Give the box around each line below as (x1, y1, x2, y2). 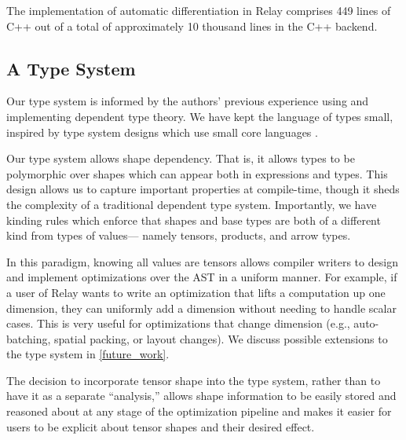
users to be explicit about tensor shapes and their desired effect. (6, 418, 315, 434)
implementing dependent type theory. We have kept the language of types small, (6, 108, 393, 124)
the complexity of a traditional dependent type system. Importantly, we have (6, 196, 377, 212)
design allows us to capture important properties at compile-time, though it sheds (6, 181, 400, 197)
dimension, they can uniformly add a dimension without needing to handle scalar (6, 299, 397, 316)
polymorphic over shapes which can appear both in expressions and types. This (6, 165, 388, 181)
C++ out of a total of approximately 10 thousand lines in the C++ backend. (6, 17, 378, 34)
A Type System (6, 56, 136, 80)
